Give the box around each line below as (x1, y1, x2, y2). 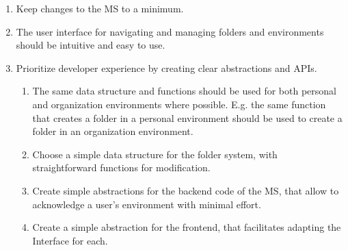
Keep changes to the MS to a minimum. (16, 1, 184, 15)
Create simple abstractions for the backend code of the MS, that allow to (32, 183, 339, 197)
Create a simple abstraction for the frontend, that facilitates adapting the (32, 220, 341, 234)
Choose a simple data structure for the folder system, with (32, 147, 278, 161)
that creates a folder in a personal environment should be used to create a (32, 110, 343, 125)
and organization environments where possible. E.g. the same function (32, 97, 326, 111)
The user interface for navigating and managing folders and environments (16, 24, 324, 38)
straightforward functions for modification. (32, 160, 211, 175)
